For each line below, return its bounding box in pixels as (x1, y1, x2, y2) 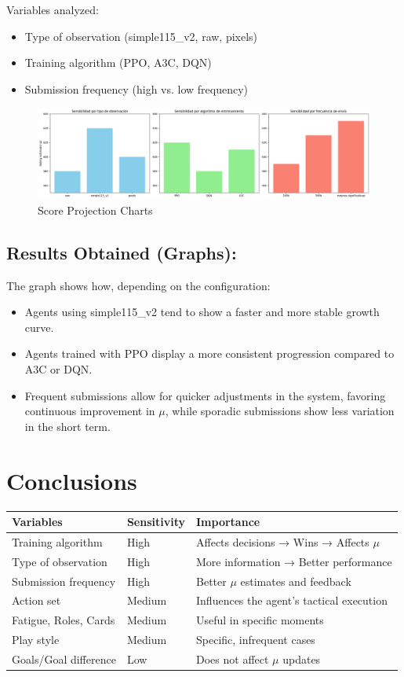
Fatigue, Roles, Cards (12, 612, 115, 628)
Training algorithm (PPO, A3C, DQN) (24, 54, 212, 71)
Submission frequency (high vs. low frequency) (24, 80, 249, 97)
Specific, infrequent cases (196, 631, 315, 648)
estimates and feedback (240, 572, 351, 589)
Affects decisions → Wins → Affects (196, 533, 369, 550)
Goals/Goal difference (12, 650, 116, 667)
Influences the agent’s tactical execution (196, 592, 388, 609)
